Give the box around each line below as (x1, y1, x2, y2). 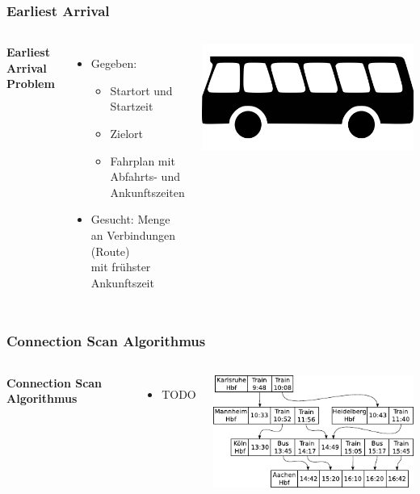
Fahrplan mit (110, 152, 175, 169)
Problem (6, 75, 55, 92)
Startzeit (110, 98, 153, 115)
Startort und (110, 82, 173, 98)
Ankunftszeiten (110, 183, 185, 200)
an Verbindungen (90, 226, 175, 243)
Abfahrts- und (110, 168, 180, 185)
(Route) (90, 242, 130, 259)
